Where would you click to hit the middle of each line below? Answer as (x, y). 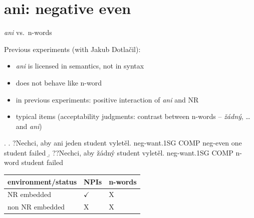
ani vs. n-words (28, 32)
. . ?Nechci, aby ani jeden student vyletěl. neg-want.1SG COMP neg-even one (123, 143)
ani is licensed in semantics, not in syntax (80, 66)
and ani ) (29, 126)
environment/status (42, 181)
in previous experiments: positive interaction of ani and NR (107, 99)
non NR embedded (36, 207)
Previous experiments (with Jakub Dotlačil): (72, 49)
